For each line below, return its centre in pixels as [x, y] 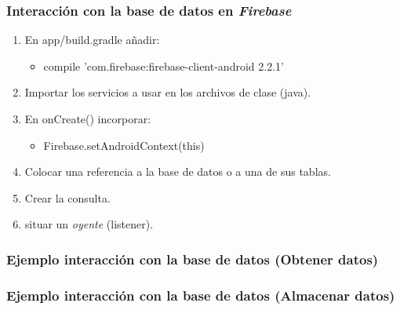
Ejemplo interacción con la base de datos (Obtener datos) [193, 259]
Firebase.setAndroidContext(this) [124, 145]
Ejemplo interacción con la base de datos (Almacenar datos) [201, 295]
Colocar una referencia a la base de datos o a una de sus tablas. [178, 171]
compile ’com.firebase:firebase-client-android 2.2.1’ [164, 66]
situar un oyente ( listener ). [89, 224]
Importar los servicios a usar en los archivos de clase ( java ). [168, 92]
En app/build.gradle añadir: [92, 40]
